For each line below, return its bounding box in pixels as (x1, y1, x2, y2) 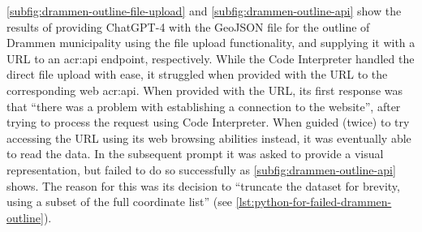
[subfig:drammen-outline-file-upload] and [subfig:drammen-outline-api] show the (6, 2, 402, 19)
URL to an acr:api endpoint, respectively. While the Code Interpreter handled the (6, 49, 415, 67)
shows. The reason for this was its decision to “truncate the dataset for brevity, (6, 177, 400, 194)
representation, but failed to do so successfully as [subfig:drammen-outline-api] (6, 161, 396, 178)
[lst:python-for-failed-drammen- (235, 193, 392, 210)
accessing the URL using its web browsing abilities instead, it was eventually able (6, 129, 411, 146)
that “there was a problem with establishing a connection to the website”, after (6, 97, 401, 114)
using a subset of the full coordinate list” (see (6, 193, 233, 210)
